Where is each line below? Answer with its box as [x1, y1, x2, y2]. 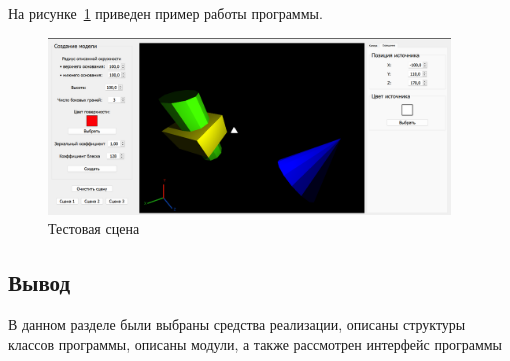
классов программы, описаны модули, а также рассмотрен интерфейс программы [8, 333, 503, 354]
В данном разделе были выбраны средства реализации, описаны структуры [8, 313, 466, 334]
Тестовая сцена [48, 218, 140, 239]
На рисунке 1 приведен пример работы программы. [8, 3, 323, 23]
